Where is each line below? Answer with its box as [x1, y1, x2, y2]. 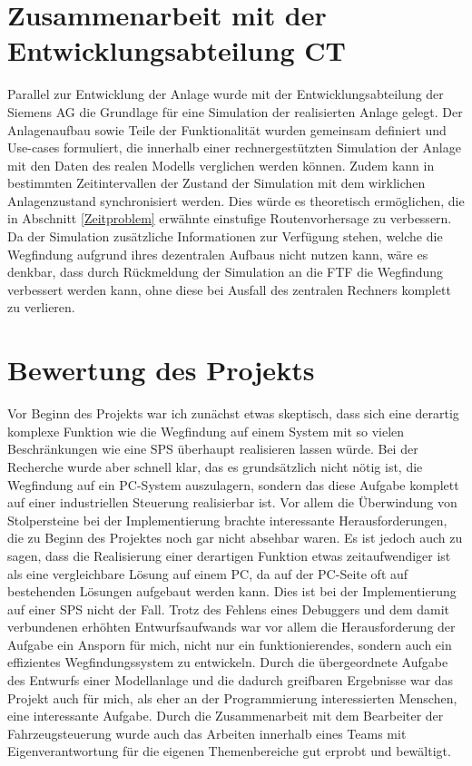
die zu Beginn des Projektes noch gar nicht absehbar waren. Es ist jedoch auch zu [7, 528, 463, 547]
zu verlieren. [7, 298, 75, 317]
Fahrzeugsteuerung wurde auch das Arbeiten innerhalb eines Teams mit [7, 723, 407, 742]
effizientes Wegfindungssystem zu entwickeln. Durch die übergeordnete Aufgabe [7, 653, 448, 672]
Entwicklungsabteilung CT [7, 32, 346, 69]
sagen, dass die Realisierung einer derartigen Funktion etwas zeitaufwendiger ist [7, 545, 451, 565]
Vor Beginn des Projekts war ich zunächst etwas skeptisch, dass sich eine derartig [7, 404, 459, 423]
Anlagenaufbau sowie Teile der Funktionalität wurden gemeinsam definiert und [7, 120, 447, 139]
